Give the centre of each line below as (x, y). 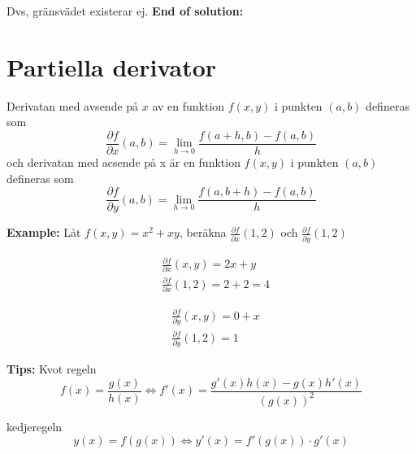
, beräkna (203, 232)
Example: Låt (44, 232)
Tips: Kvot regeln (52, 368)
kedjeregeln (35, 426)
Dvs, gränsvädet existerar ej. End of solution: (125, 11)
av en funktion (188, 105)
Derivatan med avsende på (73, 105)
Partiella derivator (112, 66)
